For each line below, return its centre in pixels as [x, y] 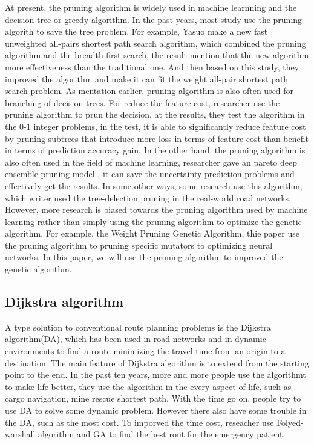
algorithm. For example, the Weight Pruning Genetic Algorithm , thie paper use [152, 233]
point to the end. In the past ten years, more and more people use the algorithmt [155, 375]
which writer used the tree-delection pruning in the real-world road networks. [148, 197]
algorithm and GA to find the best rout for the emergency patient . [162, 434]
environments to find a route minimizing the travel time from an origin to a [145, 351]
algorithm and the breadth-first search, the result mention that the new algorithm [157, 55]
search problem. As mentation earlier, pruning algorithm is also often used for [149, 91]
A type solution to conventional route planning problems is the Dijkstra [138, 327]
